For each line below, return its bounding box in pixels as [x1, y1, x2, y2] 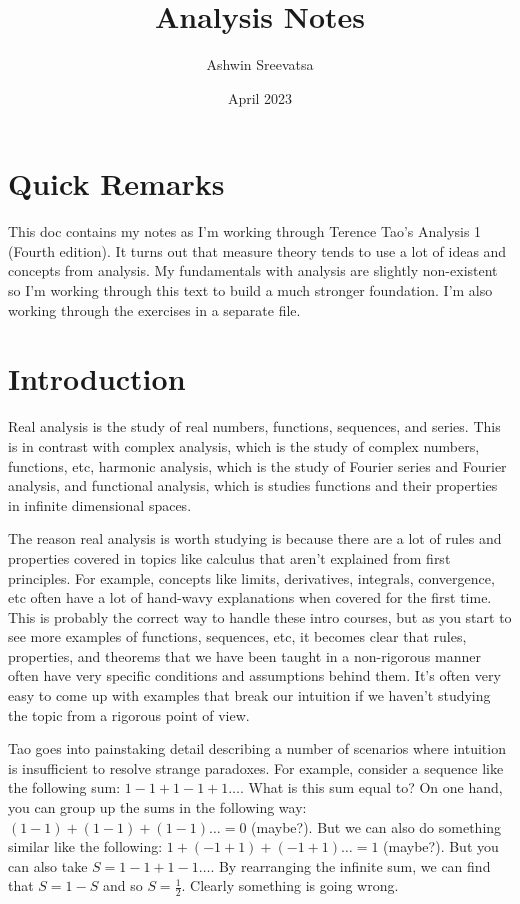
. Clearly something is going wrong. [181, 875, 399, 896]
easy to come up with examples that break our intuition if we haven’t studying [8, 685, 491, 706]
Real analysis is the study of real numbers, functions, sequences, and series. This [8, 416, 501, 437]
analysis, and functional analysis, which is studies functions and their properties [8, 475, 498, 496]
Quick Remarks [8, 163, 225, 204]
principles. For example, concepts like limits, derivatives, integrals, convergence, [8, 567, 495, 588]
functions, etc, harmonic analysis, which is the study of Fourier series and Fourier [8, 455, 507, 476]
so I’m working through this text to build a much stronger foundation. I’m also [8, 280, 493, 301]
